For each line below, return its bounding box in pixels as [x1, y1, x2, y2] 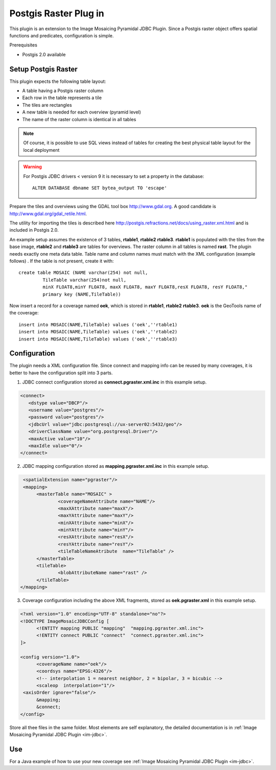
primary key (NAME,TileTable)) [42, 291, 121, 297]
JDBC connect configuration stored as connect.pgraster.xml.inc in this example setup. [22, 379, 207, 386]
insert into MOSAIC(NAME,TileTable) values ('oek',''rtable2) [18, 329, 178, 335]
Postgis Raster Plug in [9, 8, 104, 19]
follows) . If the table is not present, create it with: [9, 258, 114, 264]
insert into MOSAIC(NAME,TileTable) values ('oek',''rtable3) [18, 336, 178, 342]
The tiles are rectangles [22, 102, 72, 108]
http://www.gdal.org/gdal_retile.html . [9, 210, 87, 217]
